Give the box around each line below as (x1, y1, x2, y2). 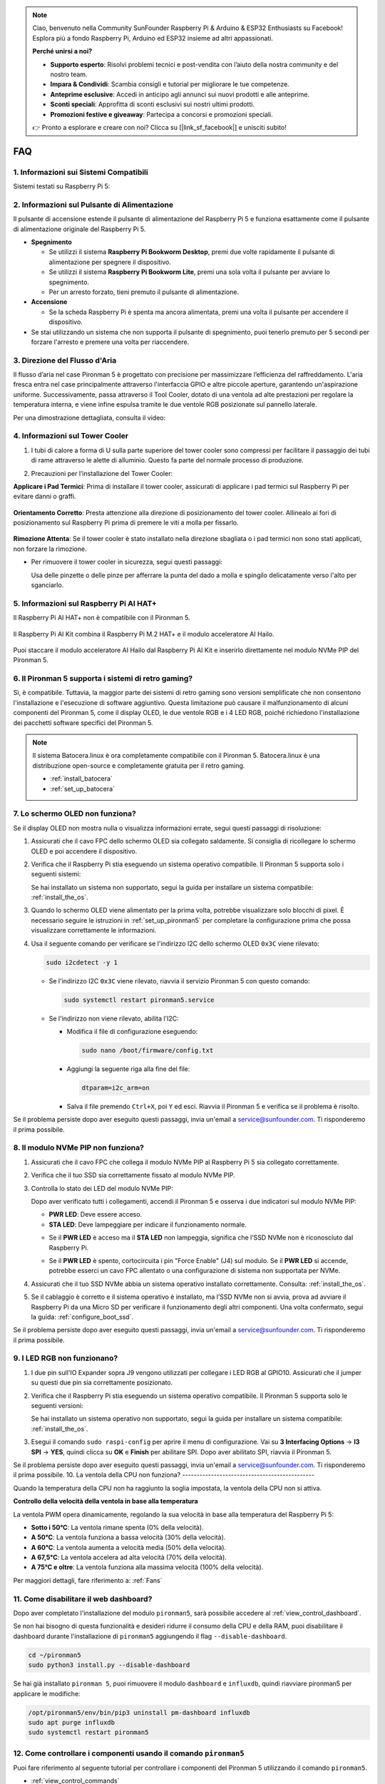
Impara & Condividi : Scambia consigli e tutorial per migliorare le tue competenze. (50, 80, 290, 88)
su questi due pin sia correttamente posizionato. (31, 1378, 173, 1387)
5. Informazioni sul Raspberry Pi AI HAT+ (13, 598, 157, 608)
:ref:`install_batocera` (50, 774, 113, 783)
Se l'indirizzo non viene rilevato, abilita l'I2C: (48, 1014, 180, 1023)
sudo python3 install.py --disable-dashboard (28, 1661, 190, 1669)
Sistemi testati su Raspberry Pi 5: (13, 182, 111, 191)
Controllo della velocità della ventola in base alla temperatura (13, 1497, 199, 1506)
